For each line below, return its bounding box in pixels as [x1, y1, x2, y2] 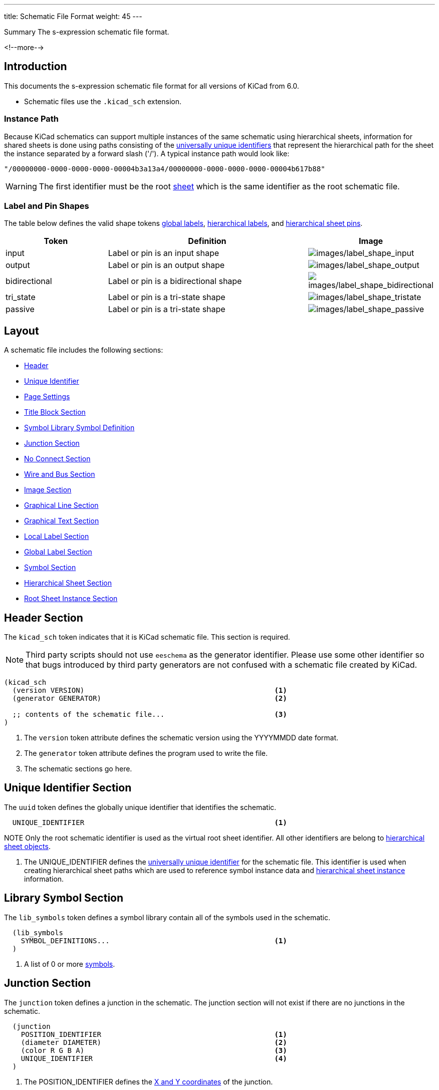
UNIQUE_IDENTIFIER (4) [21, 1054, 287, 1062]
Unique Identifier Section [4, 781, 132, 794]
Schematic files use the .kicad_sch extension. [24, 97, 181, 106]
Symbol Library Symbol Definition [24, 423, 135, 432]
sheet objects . [4, 842, 51, 851]
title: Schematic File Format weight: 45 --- [4, 12, 142, 21]
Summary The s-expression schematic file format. [4, 28, 169, 36]
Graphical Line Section [24, 501, 99, 510]
